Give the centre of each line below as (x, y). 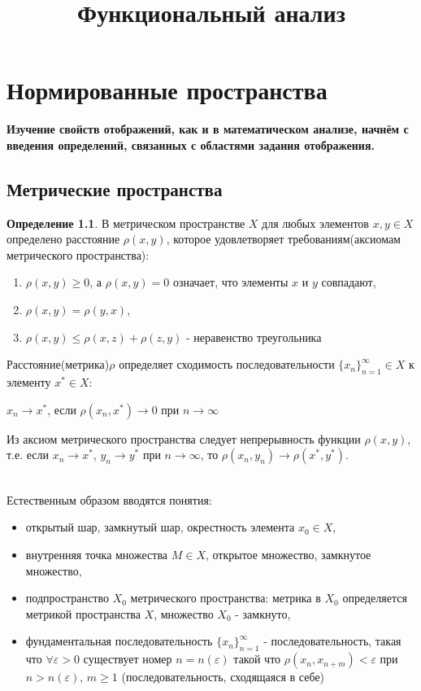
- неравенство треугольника (254, 337)
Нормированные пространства (167, 90)
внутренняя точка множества (97, 555)
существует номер (128, 659)
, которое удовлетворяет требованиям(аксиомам (283, 239)
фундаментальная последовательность (119, 641)
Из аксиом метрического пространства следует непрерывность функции (184, 438)
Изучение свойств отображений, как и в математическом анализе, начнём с (208, 129)
